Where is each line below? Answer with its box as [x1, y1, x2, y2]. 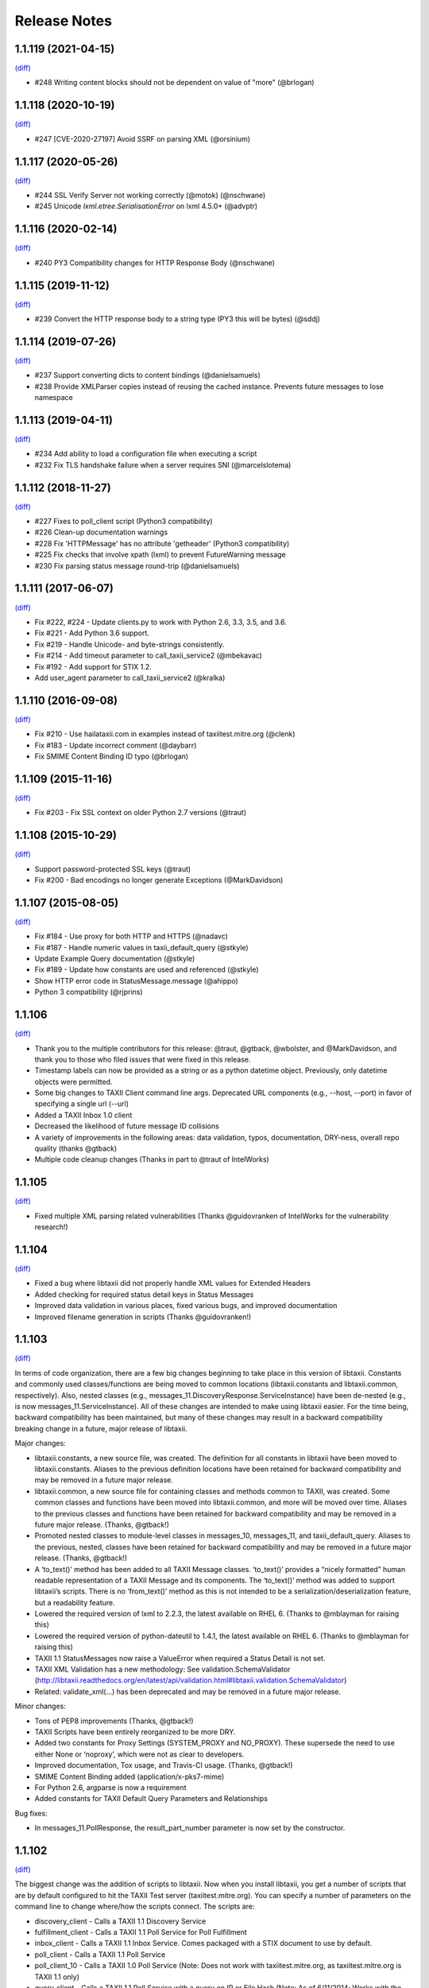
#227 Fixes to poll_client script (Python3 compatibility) [34, 517, 214, 526]
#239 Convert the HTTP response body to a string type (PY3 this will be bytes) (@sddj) [34, 314, 321, 324]
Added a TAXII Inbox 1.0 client [34, 1110, 133, 1120]
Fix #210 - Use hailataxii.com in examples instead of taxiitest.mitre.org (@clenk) [34, 729, 296, 739]
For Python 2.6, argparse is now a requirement [34, 1782, 187, 1792]
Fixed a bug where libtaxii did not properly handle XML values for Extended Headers [34, 1279, 311, 1288]
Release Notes [14, 12, 113, 29]
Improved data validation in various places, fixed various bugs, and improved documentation [34, 1301, 338, 1310]
